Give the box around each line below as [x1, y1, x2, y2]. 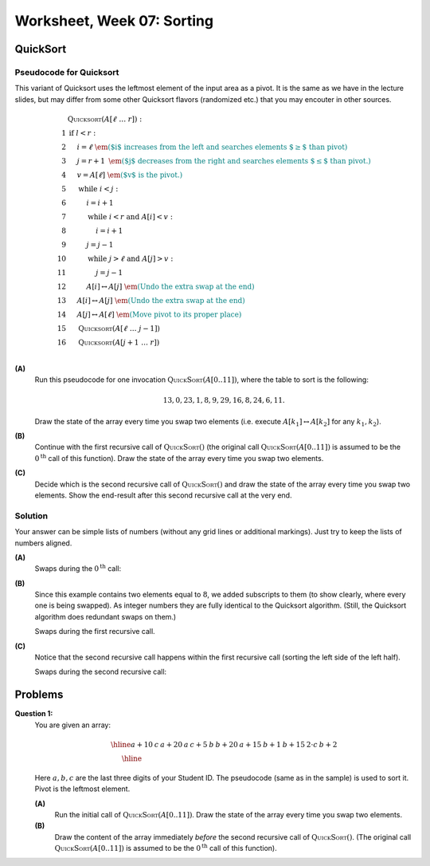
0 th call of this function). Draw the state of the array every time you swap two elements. [34, 453, 324, 463]
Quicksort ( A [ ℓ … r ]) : [67, 114, 143, 124]
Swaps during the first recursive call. [34, 627, 155, 636]
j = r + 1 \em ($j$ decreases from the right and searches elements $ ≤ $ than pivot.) [76, 156, 372, 165]
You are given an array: [34, 720, 111, 730]
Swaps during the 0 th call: [34, 563, 122, 573]
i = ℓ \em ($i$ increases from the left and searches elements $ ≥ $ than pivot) [76, 142, 348, 152]
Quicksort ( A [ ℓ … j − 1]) [78, 324, 161, 333]
